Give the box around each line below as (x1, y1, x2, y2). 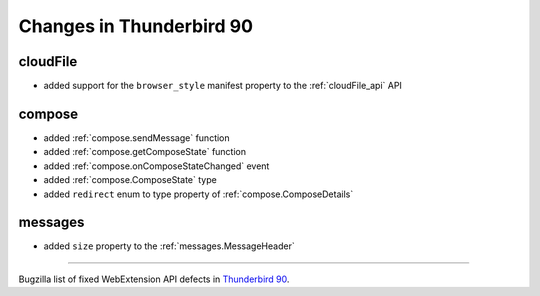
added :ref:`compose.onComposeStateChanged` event (43, 160, 270, 172)
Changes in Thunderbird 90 (18, 15, 254, 37)
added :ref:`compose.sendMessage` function (43, 131, 230, 144)
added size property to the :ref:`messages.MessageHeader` (43, 240, 295, 252)
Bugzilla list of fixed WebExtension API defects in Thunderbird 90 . (18, 273, 290, 285)
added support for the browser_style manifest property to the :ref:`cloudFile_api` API (43, 80, 402, 92)
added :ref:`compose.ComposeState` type (43, 174, 217, 186)
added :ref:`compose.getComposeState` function (43, 146, 247, 158)
